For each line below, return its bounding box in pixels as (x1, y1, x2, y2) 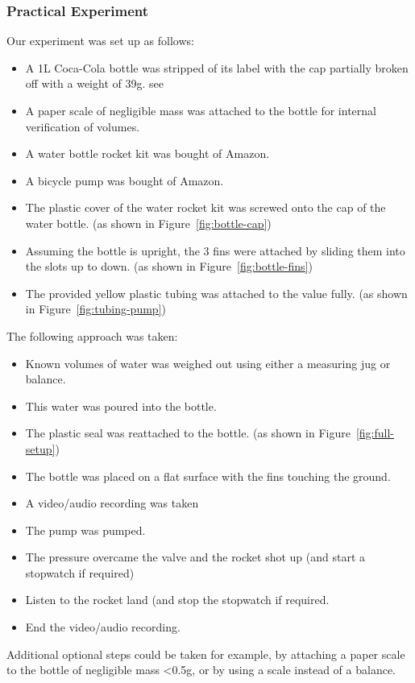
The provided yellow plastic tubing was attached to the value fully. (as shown (25, 284, 408, 301)
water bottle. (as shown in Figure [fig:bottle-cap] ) (25, 214, 272, 231)
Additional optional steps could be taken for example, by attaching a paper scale (6, 645, 405, 662)
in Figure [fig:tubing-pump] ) (25, 300, 166, 317)
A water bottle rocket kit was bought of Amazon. (25, 145, 270, 162)
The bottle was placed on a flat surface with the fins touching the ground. (25, 467, 391, 484)
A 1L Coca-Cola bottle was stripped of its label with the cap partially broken (25, 59, 409, 76)
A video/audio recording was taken (25, 495, 199, 511)
